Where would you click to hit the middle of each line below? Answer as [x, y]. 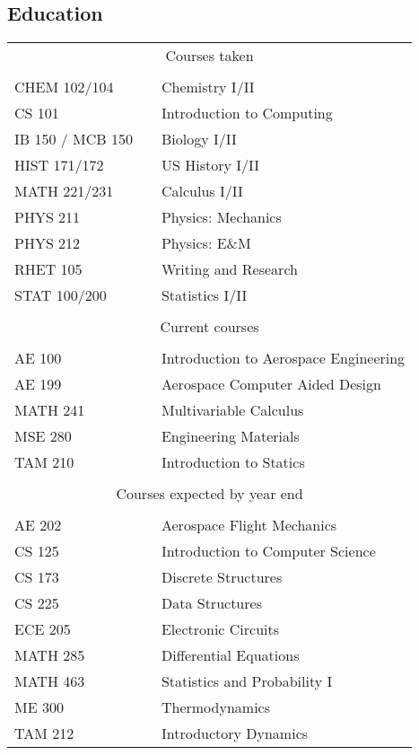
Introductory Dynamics [235, 733]
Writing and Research [229, 269]
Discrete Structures [222, 577]
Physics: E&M [206, 243]
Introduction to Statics [233, 462]
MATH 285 [50, 655]
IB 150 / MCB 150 [74, 139]
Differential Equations [230, 655]
